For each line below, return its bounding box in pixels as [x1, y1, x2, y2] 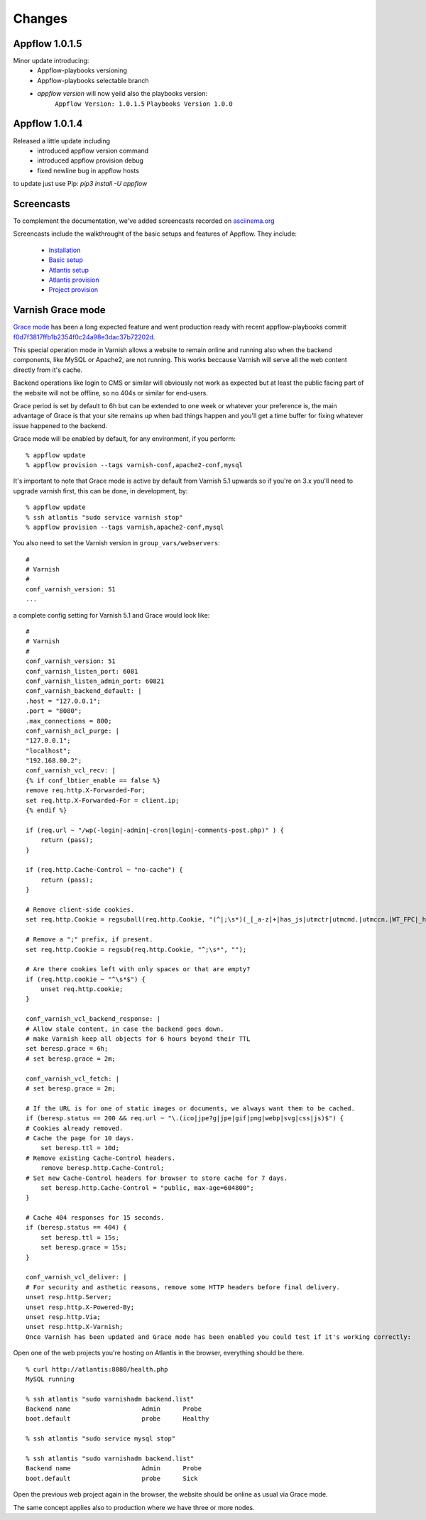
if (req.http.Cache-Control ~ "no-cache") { [26, 866, 184, 874]
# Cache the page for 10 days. [26, 1134, 135, 1142]
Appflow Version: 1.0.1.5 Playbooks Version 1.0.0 [55, 99, 234, 108]
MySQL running [26, 1374, 75, 1383]
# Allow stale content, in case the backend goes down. [26, 1024, 224, 1033]
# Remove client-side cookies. [26, 905, 135, 914]
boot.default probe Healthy [26, 1415, 209, 1423]
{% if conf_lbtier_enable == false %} [26, 776, 161, 784]
